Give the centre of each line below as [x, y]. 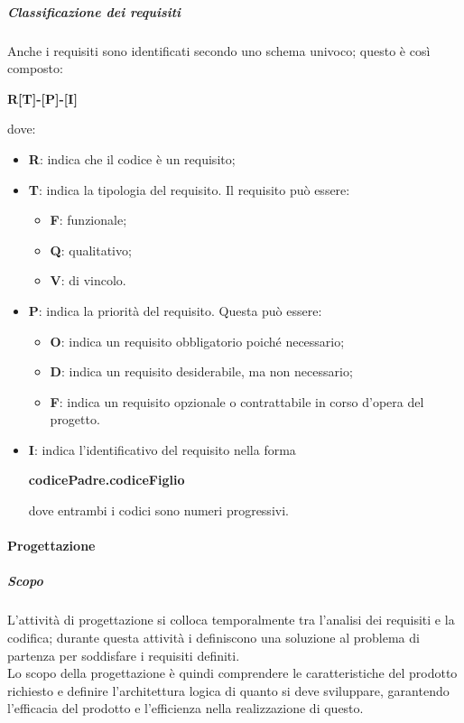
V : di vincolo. [88, 280]
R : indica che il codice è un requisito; [132, 158]
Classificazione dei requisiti [94, 11]
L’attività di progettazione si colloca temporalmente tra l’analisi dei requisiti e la [231, 620]
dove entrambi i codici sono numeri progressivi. [158, 510]
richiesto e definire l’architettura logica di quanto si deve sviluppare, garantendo [228, 690]
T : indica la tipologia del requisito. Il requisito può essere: [189, 189]
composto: [35, 68]
